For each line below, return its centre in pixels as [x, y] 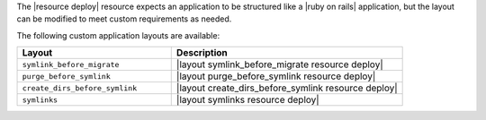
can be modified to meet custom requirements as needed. [124, 19]
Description [202, 53]
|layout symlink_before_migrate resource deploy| [280, 64]
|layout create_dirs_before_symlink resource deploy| [287, 88]
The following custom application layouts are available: [118, 35]
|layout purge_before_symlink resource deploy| [276, 76]
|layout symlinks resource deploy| [247, 100]
